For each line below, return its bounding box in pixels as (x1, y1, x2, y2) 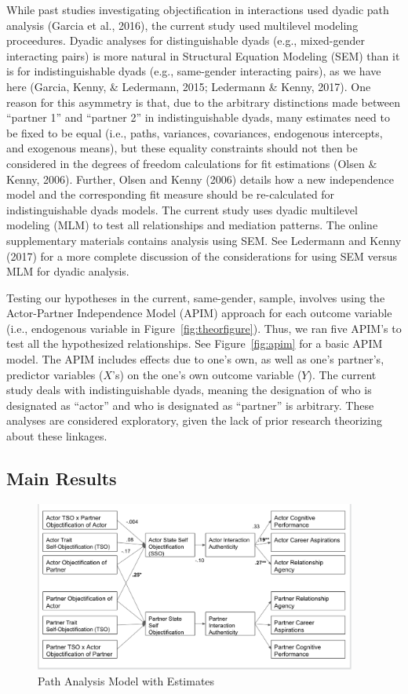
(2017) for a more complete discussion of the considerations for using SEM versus (6, 247, 397, 264)
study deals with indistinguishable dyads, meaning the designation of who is (6, 382, 372, 398)
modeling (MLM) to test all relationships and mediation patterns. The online (6, 217, 378, 233)
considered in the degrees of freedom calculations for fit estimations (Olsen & (6, 155, 377, 171)
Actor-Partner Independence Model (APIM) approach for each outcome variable (6, 305, 392, 321)
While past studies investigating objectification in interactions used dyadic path (6, 2, 389, 17)
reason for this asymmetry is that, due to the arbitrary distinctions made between (6, 93, 400, 110)
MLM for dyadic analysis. (6, 263, 129, 279)
